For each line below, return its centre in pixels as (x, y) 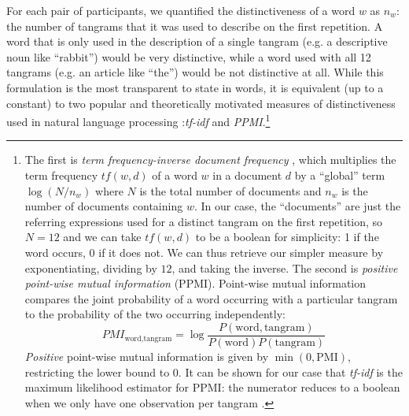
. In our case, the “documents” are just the (297, 206)
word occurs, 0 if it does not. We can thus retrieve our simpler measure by (204, 252)
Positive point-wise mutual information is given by (147, 356)
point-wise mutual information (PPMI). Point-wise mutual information (195, 283)
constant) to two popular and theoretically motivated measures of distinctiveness (201, 103)
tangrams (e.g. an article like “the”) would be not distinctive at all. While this (195, 72)
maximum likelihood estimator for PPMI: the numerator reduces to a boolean (212, 387)
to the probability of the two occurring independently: (155, 314)
